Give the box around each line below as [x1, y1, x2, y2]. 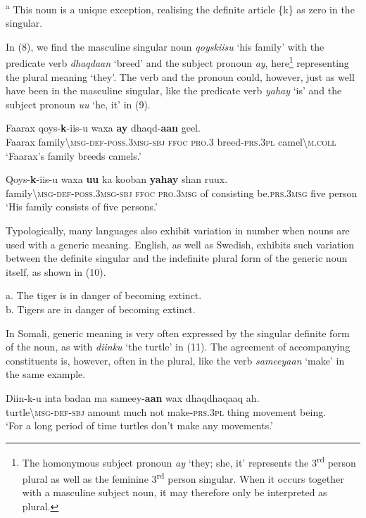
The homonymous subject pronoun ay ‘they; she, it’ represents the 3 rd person [22, 453, 356, 469]
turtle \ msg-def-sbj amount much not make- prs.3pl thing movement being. [6, 404, 327, 419]
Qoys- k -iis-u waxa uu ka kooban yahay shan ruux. [6, 172, 228, 187]
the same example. [6, 367, 86, 381]
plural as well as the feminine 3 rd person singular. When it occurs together [22, 469, 344, 486]
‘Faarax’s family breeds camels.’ [6, 148, 141, 163]
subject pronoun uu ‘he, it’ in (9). [6, 96, 151, 111]
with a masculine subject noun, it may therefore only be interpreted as [22, 485, 327, 500]
